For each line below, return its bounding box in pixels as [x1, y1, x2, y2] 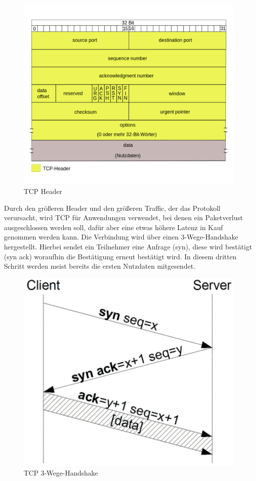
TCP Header [24, 186, 62, 196]
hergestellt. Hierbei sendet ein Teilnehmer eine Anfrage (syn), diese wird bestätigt [4, 241, 252, 251]
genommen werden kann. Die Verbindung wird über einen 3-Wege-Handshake [4, 232, 238, 242]
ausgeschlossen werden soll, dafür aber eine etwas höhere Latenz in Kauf [4, 222, 223, 232]
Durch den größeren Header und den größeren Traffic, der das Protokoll [4, 202, 220, 213]
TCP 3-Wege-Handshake [24, 468, 98, 478]
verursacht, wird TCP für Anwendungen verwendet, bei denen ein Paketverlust [4, 212, 243, 223]
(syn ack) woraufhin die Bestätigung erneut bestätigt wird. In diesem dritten [4, 251, 237, 261]
